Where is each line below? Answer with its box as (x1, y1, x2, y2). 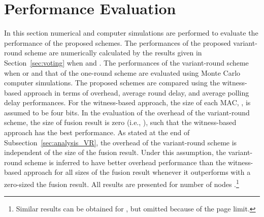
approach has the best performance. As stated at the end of (4, 127, 190, 138)
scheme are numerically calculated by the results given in (24, 47, 202, 58)
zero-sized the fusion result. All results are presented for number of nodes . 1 (4, 177, 239, 189)
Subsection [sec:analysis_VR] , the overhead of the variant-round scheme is (4, 137, 237, 147)
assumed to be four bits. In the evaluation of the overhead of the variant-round (4, 107, 250, 117)
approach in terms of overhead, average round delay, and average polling (23, 87, 249, 98)
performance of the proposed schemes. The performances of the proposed (4, 37, 231, 48)
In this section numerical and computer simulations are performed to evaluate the (4, 27, 258, 38)
